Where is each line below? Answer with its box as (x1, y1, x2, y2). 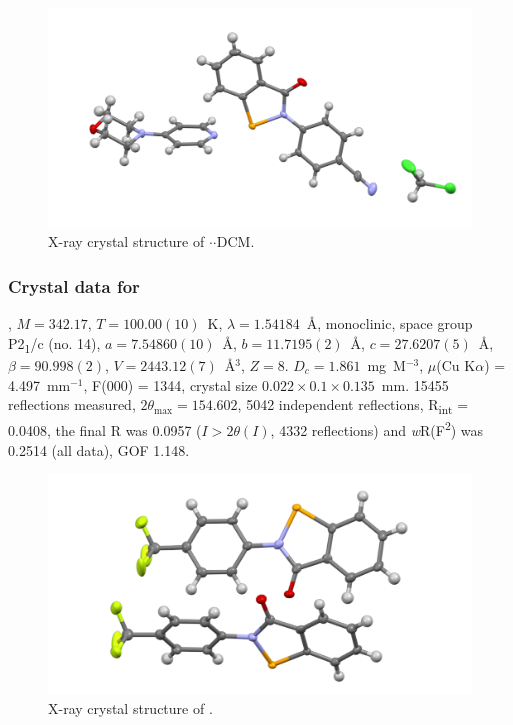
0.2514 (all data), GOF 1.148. (8, 439, 190, 460)
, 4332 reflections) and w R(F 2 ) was (270, 417, 484, 440)
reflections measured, (8, 394, 136, 415)
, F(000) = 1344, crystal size (83, 374, 258, 395)
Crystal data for (8, 273, 140, 298)
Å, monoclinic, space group (306, 313, 473, 334)
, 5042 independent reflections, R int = (237, 394, 469, 417)
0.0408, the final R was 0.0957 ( (8, 419, 202, 440)
